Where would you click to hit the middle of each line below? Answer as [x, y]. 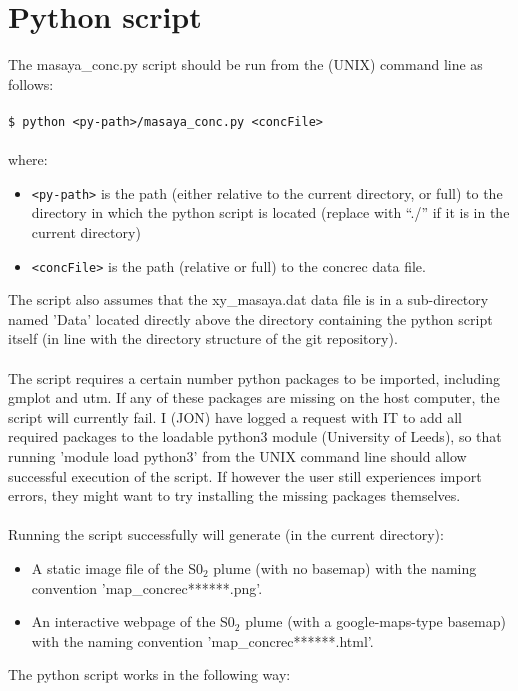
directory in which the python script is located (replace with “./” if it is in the [270, 212]
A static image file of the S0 [117, 567]
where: [28, 159]
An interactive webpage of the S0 [133, 621]
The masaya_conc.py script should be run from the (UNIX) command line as [245, 64]
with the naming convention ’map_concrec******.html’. [202, 640]
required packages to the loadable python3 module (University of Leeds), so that [255, 436]
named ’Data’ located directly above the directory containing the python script [250, 318]
